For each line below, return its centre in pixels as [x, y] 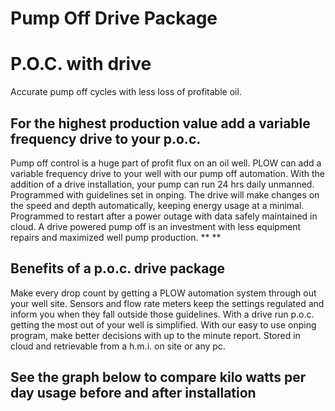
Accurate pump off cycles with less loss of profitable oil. [126, 92]
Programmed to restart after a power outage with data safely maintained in [164, 216]
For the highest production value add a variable [160, 123]
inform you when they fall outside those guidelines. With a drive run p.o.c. [162, 314]
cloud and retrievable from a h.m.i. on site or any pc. [118, 346]
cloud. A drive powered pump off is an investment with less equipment [156, 226]
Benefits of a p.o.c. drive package [118, 268]
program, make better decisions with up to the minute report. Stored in [155, 335]
